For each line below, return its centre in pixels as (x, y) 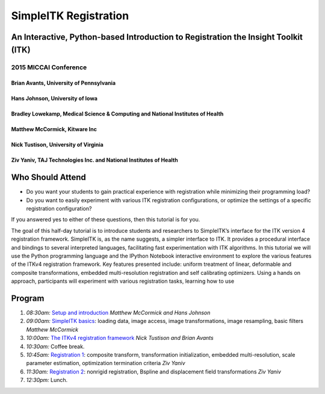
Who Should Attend (49, 177)
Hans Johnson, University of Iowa (54, 99)
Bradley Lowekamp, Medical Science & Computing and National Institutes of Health (117, 114)
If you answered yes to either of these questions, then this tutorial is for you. (106, 220)
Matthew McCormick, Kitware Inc (54, 129)
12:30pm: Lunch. (47, 380)
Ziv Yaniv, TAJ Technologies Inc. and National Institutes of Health (94, 160)
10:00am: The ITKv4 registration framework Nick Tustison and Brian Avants (120, 338)
